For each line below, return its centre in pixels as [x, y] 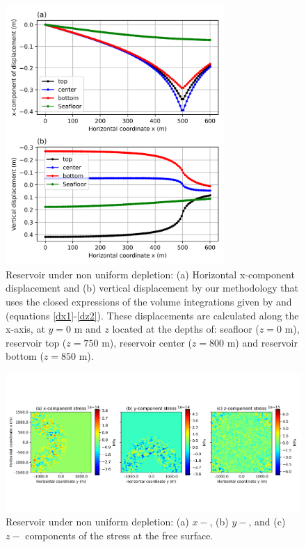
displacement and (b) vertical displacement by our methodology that [152, 288]
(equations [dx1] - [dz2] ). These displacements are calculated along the [152, 315]
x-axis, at [25, 329]
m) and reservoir [262, 342]
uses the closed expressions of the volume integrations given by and [149, 302]
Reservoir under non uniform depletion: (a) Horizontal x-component [150, 274]
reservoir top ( [36, 342]
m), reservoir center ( [147, 342]
